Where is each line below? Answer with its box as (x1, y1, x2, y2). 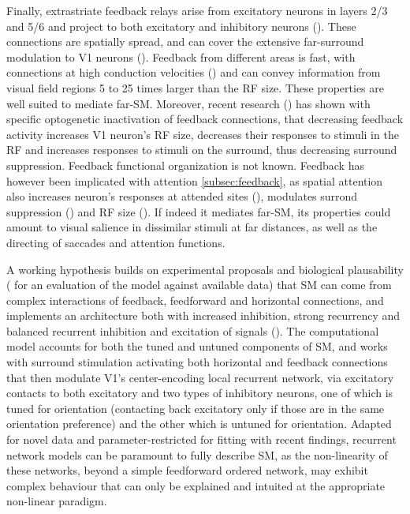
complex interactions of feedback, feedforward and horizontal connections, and (6, 291, 384, 308)
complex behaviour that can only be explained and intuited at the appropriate (6, 477, 386, 493)
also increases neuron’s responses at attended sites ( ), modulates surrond (6, 188, 358, 204)
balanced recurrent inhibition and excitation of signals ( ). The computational (6, 322, 379, 339)
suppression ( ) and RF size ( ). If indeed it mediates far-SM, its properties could (6, 203, 391, 219)
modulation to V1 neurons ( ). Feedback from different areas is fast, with (6, 48, 356, 65)
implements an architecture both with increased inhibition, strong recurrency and (6, 307, 401, 324)
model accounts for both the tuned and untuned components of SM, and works (6, 338, 388, 355)
